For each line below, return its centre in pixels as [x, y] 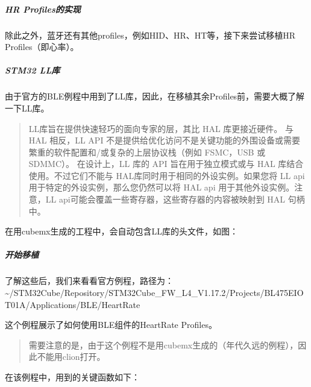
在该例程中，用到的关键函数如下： [72, 376]
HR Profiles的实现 [43, 9]
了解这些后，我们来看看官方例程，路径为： [89, 281]
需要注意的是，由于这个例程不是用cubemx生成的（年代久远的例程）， [163, 345]
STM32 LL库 [33, 70]
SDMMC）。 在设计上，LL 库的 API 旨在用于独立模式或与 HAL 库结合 [166, 164]
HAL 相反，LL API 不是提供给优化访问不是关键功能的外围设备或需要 [165, 140]
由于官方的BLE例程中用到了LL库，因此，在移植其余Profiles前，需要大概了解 [155, 96]
